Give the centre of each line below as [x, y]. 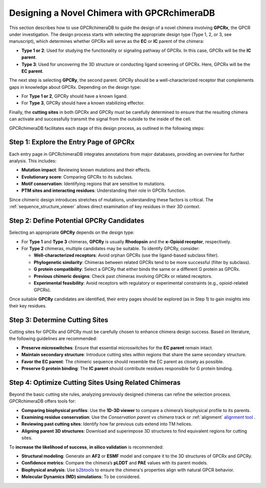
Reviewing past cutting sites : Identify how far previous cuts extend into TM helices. [107, 424]
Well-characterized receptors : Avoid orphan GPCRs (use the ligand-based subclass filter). [126, 255]
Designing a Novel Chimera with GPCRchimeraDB [112, 13]
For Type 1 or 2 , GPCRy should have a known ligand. [75, 96]
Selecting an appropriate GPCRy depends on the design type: [72, 232]
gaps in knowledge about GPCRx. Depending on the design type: [75, 87]
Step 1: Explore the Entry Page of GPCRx [72, 142]
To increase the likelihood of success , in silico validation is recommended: [86, 447]
